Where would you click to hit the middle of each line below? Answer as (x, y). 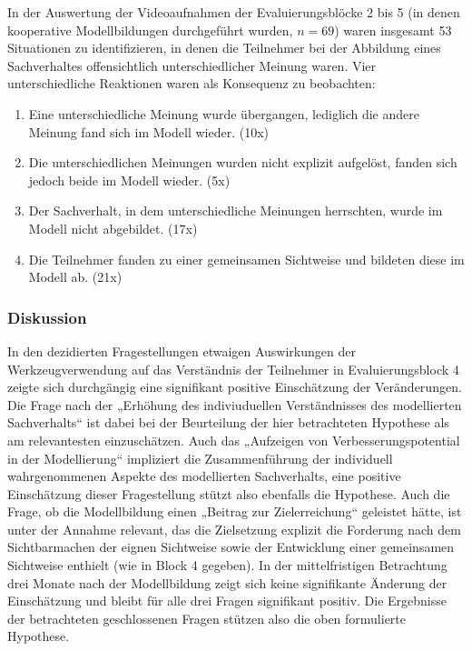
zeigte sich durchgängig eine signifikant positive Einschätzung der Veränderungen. (235, 387)
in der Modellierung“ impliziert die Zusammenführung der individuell (200, 458)
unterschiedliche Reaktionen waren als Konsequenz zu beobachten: (192, 83)
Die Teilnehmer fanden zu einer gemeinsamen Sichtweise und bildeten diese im (246, 259)
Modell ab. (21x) (75, 277)
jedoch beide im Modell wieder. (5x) (129, 180)
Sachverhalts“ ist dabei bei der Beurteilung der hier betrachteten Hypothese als (228, 422)
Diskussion (47, 317)
